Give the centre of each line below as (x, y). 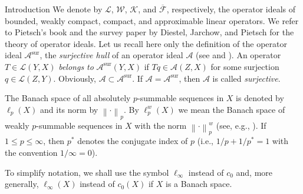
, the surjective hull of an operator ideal (111, 55)
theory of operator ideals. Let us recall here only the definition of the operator (146, 43)
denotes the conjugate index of (133, 141)
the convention (31, 152)
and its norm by (69, 109)
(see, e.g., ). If (241, 125)
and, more (254, 172)
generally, (22, 184)
